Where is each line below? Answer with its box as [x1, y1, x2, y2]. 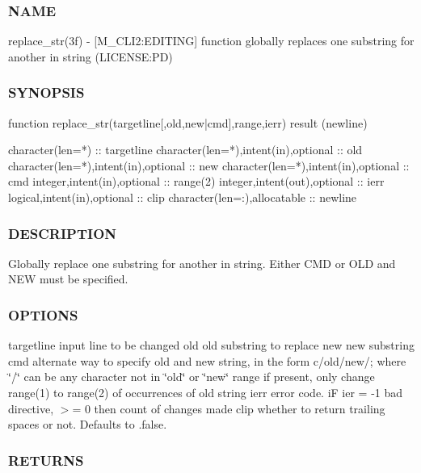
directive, [8, 400, 54, 416]
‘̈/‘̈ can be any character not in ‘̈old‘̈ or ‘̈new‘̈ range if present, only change [8, 368, 375, 385]
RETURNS [8, 450, 84, 470]
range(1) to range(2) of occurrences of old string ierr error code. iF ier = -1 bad [8, 384, 403, 400]
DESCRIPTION [8, 223, 117, 243]
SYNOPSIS [8, 82, 85, 103]
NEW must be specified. [8, 270, 128, 287]
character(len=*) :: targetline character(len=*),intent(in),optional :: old [8, 141, 363, 158]
